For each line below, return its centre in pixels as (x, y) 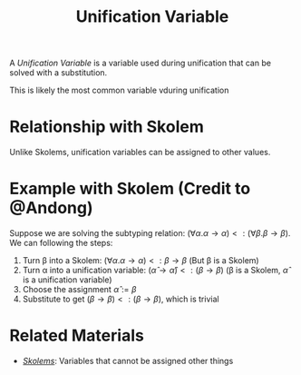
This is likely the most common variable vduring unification (119, 90)
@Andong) (51, 208)
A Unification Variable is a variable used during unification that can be (141, 63)
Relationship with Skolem (107, 127)
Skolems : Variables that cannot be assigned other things (128, 361)
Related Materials (77, 336)
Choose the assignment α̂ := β (79, 290)
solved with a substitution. (58, 73)
